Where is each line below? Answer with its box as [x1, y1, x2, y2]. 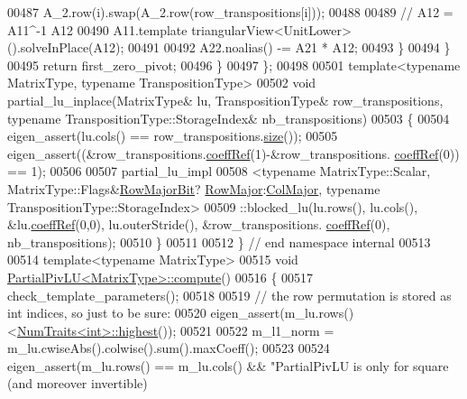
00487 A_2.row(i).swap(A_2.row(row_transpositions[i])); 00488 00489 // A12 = [7, 3, 453, 21]
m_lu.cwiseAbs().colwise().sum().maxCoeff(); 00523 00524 [7, 339, 330, 357]
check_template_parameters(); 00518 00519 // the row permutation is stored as [7, 285, 452, 304]
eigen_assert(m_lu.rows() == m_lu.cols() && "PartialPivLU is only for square [7, 356, 449, 375]
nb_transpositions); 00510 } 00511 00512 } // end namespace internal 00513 [7, 232, 431, 251]
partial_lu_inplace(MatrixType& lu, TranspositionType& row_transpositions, [7, 90, 444, 109]
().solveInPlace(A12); [7, 38, 124, 57]
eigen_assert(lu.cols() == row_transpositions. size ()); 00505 [7, 126, 338, 145]
